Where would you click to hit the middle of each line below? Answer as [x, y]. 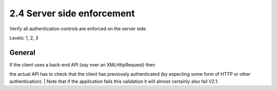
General [23, 52]
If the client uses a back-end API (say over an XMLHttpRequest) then [82, 64]
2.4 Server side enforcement [72, 13]
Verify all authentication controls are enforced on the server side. [78, 29]
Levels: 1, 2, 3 [24, 38]
